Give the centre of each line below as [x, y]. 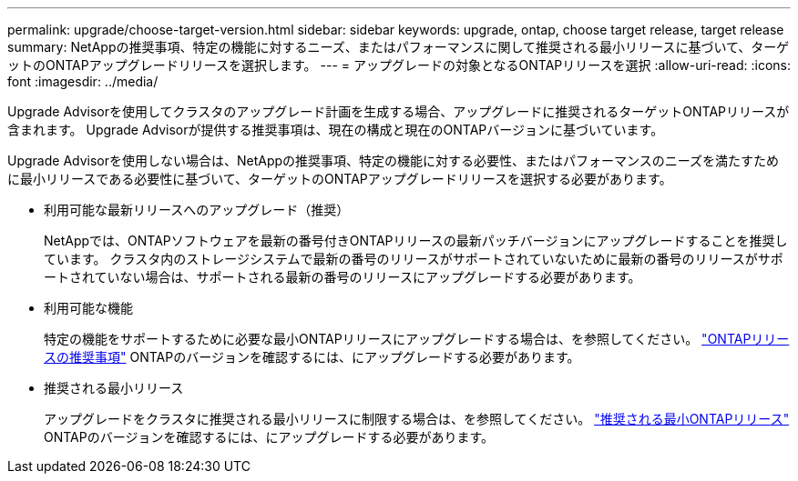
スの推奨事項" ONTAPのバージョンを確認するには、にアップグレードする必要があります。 [312, 357]
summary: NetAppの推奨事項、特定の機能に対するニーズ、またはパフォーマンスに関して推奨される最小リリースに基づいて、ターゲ [399, 47]
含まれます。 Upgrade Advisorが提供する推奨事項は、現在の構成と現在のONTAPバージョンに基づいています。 [336, 130]
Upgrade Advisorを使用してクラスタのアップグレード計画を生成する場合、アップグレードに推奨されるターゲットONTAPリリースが [399, 111]
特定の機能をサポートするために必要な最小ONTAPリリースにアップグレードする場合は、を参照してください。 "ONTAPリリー [417, 339]
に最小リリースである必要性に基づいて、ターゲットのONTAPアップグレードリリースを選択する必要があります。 [340, 179]
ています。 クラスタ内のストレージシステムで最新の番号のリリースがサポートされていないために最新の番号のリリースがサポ [414, 259]
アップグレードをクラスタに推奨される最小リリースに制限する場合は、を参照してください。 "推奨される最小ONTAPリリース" [417, 419]
